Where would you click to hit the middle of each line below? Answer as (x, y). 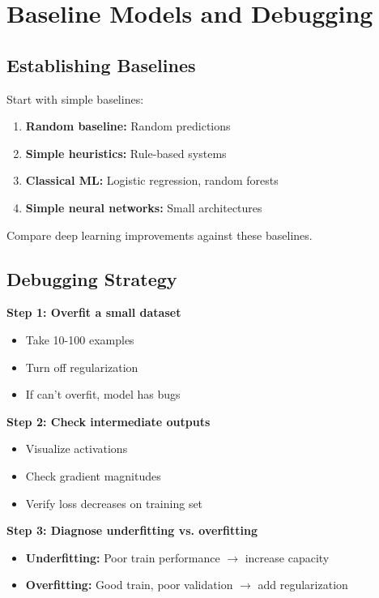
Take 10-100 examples (80, 339)
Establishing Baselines (101, 64)
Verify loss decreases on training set (114, 503)
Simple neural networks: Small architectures (144, 207)
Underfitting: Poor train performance (123, 557)
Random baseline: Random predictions (128, 126)
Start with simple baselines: (75, 98)
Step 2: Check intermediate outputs (109, 421)
